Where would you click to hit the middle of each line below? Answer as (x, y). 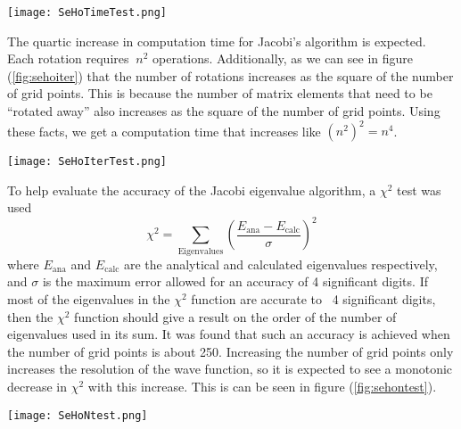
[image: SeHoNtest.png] (78, 415)
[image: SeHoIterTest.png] (87, 162)
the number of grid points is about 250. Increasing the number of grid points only (230, 351)
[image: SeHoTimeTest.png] (87, 12)
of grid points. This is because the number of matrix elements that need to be (220, 93)
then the (30, 316)
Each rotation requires (68, 58)
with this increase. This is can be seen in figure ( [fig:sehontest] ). (262, 386)
